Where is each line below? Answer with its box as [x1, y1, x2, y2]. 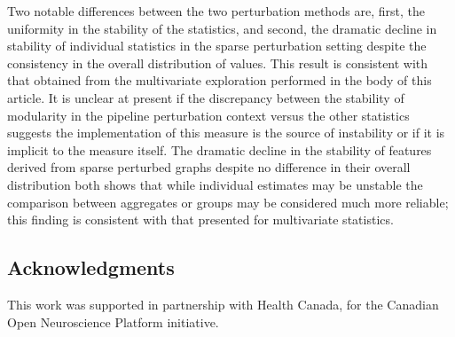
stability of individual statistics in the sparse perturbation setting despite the [7, 36, 427, 55]
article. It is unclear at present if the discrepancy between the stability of [7, 88, 404, 106]
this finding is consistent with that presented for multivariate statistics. [7, 210, 394, 229]
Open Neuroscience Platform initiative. [7, 312, 219, 331]
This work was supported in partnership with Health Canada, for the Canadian [7, 294, 439, 313]
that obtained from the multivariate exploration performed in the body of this [7, 71, 432, 90]
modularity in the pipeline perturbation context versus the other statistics [7, 106, 410, 124]
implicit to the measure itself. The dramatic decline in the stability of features [7, 140, 432, 159]
